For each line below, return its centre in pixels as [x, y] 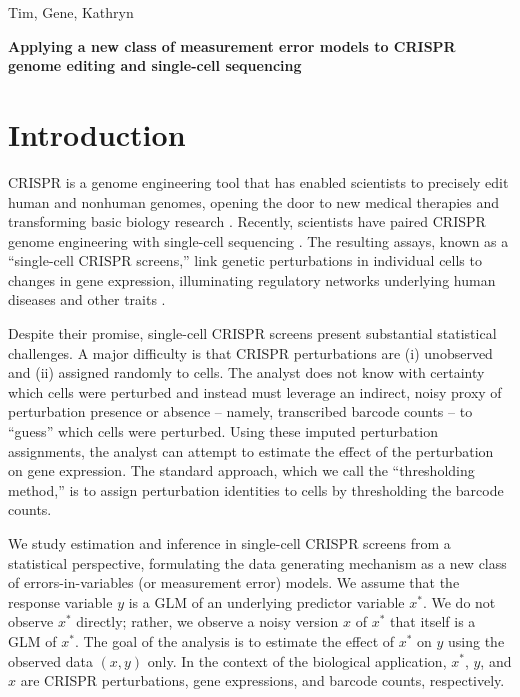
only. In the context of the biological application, [297, 660]
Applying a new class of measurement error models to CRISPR [232, 45]
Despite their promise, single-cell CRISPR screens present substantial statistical [252, 333]
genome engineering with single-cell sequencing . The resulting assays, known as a [258, 240]
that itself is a [433, 621]
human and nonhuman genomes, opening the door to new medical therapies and [254, 201]
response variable [60, 601]
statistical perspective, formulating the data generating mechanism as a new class [257, 562]
